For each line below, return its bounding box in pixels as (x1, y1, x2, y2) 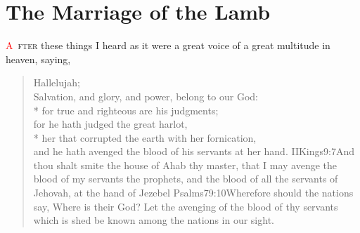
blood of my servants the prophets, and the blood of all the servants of (33, 171, 338, 186)
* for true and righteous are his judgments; (33, 102, 219, 117)
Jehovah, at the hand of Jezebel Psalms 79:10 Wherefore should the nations (33, 185, 354, 200)
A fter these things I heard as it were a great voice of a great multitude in (6, 38, 330, 53)
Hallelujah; (33, 75, 80, 90)
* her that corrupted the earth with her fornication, (33, 130, 257, 145)
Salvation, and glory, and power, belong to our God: (33, 88, 258, 103)
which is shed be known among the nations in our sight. (33, 213, 274, 227)
